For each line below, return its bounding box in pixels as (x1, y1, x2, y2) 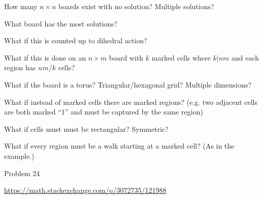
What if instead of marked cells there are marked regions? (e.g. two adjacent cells (4, 96, 257, 107)
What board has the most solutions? (4, 18, 118, 29)
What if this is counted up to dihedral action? (4, 35, 147, 46)
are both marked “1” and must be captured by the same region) (4, 106, 203, 117)
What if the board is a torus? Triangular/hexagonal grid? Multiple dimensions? (4, 79, 252, 90)
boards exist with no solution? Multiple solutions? (58, 1, 214, 11)
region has (4, 62, 36, 73)
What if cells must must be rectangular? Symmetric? (4, 123, 169, 134)
